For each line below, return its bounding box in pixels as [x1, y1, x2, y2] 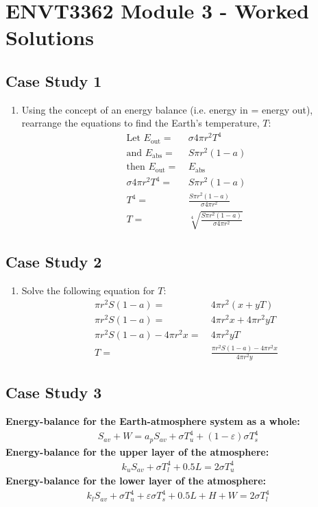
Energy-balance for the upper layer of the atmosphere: [5, 444, 269, 458]
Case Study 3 [5, 382, 102, 403]
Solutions [5, 23, 94, 51]
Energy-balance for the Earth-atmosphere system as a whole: [5, 414, 300, 428]
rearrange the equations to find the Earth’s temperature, [21, 116, 260, 130]
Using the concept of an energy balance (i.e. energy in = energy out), [21, 102, 313, 116]
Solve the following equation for [21, 283, 155, 297]
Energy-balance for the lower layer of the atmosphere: [5, 473, 267, 488]
